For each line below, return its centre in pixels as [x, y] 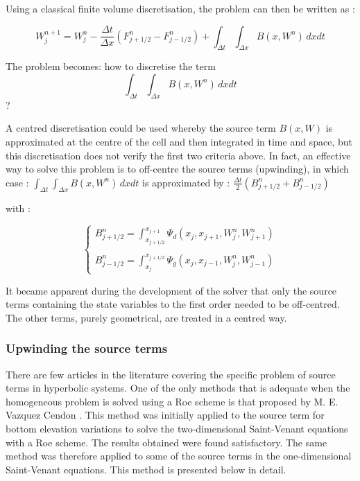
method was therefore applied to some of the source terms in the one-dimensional [179, 456]
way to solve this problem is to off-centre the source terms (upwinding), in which [177, 169]
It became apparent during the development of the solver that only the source [171, 290]
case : [17, 182]
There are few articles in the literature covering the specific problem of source [171, 374]
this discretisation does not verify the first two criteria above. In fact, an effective [178, 155]
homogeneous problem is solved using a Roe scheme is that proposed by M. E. [172, 401]
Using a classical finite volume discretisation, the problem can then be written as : [180, 8]
